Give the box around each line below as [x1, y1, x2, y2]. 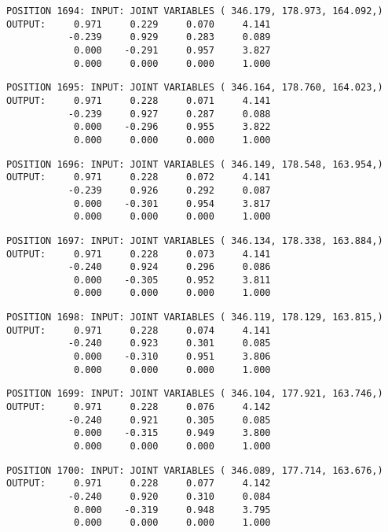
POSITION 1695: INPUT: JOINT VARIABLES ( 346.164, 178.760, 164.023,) [6, 82, 383, 94]
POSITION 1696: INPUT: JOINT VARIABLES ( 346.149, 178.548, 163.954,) [6, 158, 383, 170]
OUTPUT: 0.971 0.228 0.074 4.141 [6, 324, 271, 336]
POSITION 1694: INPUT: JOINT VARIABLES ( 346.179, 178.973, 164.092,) [6, 6, 383, 17]
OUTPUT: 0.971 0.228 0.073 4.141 [6, 248, 271, 260]
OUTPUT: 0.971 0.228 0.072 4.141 [6, 172, 271, 183]
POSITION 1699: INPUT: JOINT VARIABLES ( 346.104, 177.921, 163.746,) [6, 388, 383, 400]
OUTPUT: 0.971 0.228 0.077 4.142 [6, 478, 271, 490]
